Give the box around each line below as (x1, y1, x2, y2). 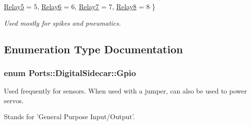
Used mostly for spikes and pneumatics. (4, 17, 121, 28)
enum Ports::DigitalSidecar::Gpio (4, 66, 136, 78)
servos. (4, 95, 24, 105)
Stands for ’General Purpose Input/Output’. (4, 111, 135, 122)
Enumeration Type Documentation (4, 41, 183, 56)
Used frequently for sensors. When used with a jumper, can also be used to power (4, 86, 247, 96)
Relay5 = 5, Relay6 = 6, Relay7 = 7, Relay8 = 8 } (4, 1, 155, 11)
